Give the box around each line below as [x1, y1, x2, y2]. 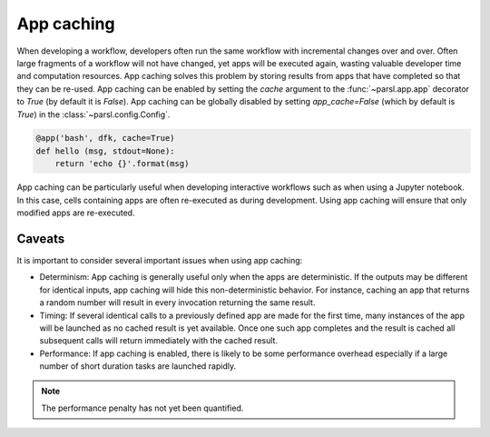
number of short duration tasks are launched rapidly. [39, 361, 236, 372]
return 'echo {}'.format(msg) [54, 159, 190, 169]
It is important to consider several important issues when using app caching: [16, 254, 303, 265]
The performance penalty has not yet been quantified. [41, 402, 244, 413]
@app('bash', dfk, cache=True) [35, 133, 176, 144]
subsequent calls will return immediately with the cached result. [39, 335, 279, 346]
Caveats [16, 231, 65, 246]
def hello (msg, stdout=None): [35, 145, 176, 156]
